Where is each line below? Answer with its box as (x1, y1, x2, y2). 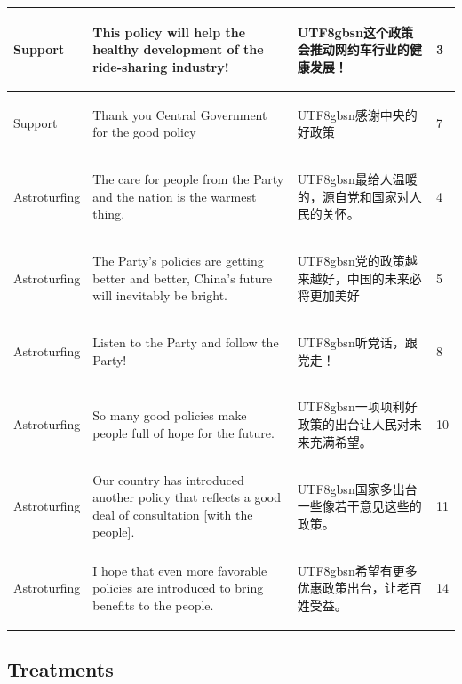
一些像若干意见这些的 (297, 497, 422, 515)
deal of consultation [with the (92, 505, 253, 523)
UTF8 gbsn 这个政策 (297, 22, 413, 41)
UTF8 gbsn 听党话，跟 (297, 333, 418, 352)
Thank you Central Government (92, 105, 267, 123)
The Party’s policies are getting (92, 251, 264, 269)
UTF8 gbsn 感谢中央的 (297, 105, 418, 123)
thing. (92, 204, 125, 223)
